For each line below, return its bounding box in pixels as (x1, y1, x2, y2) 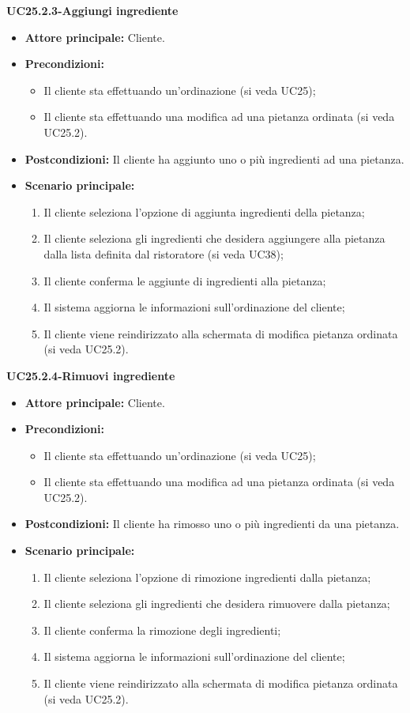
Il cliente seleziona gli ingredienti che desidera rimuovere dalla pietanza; (43, 595, 390, 612)
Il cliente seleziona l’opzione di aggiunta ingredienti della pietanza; (43, 203, 365, 220)
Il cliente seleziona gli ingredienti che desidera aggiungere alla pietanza (43, 230, 386, 247)
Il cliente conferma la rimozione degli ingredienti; (43, 621, 281, 638)
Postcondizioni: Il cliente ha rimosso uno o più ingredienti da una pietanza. (24, 515, 400, 532)
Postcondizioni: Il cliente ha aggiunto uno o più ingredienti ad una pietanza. (24, 150, 404, 167)
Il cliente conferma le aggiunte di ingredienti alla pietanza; (43, 272, 326, 289)
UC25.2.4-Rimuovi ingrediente (6, 367, 175, 383)
